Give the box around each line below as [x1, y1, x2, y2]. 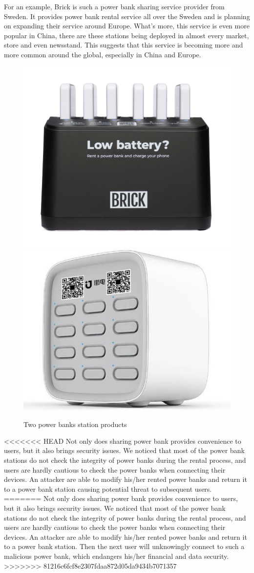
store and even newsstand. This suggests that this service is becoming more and [4, 40, 243, 50]
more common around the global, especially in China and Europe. [4, 49, 201, 59]
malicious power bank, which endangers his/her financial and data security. [4, 550, 229, 561]
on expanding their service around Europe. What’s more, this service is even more [4, 21, 250, 31]
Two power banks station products [23, 419, 127, 430]
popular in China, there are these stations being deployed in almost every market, [4, 30, 249, 40]
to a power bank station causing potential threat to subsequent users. [4, 483, 212, 494]
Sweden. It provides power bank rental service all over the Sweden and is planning [4, 11, 250, 21]
